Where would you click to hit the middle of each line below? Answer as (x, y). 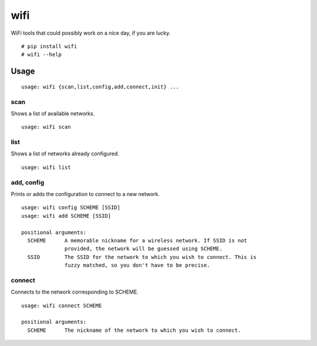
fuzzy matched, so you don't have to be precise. (138, 265)
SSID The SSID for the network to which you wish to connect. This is (142, 257)
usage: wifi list (46, 167)
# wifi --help (41, 55)
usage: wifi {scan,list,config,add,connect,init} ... (100, 86)
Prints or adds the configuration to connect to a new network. (85, 194)
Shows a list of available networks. (53, 113)
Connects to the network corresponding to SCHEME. (75, 292)
